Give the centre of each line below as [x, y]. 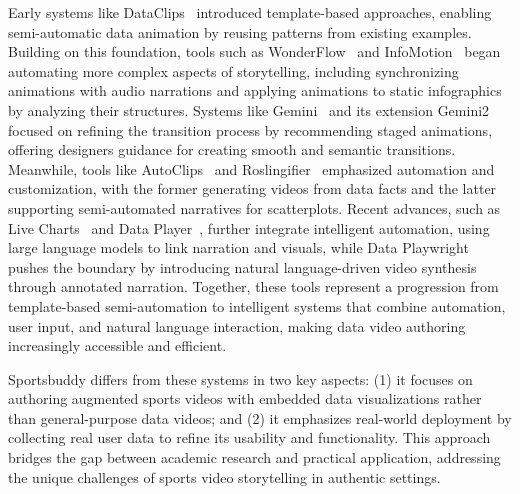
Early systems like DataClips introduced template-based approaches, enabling [250, 12]
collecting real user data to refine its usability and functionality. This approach [249, 437]
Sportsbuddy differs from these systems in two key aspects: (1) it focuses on [240, 378]
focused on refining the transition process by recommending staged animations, [250, 129]
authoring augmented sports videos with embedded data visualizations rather [245, 398]
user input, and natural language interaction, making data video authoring [237, 325]
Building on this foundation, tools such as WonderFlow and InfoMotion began [254, 51]
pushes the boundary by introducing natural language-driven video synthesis [242, 266]
